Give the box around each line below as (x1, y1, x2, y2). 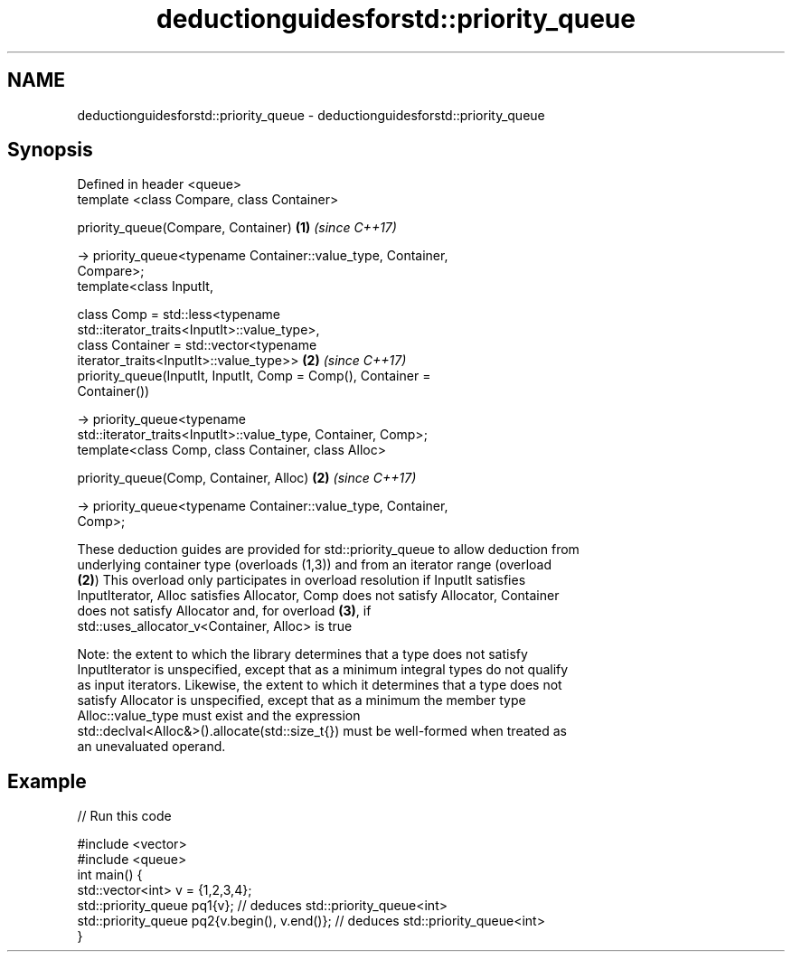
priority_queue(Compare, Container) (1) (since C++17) (77, 220, 397, 236)
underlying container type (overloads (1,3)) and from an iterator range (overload (77, 557, 552, 573)
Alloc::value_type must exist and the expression (77, 708, 361, 724)
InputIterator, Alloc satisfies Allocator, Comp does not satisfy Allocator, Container (77, 588, 560, 604)
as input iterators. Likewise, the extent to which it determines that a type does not (77, 677, 562, 693)
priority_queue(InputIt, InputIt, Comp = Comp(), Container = (77, 368, 431, 384)
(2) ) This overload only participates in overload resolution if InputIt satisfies (77, 572, 526, 588)
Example (7, 769, 87, 793)
